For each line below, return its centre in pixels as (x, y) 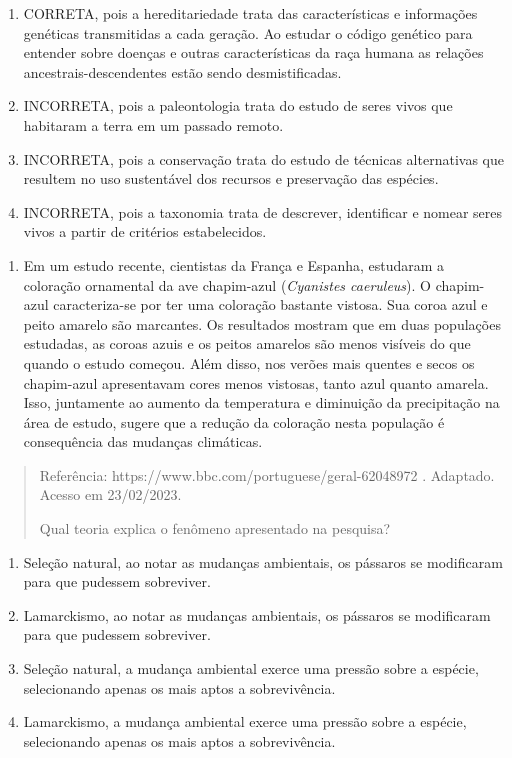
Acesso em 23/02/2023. (110, 494)
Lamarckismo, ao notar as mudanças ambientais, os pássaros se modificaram (257, 614)
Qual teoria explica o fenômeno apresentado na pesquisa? (215, 528)
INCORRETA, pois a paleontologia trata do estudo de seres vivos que (238, 105)
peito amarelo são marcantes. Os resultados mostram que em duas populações (262, 323)
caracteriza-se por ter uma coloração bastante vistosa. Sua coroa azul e (270, 304)
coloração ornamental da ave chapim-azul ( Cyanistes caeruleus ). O (227, 284)
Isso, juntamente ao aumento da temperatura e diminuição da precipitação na (261, 402)
